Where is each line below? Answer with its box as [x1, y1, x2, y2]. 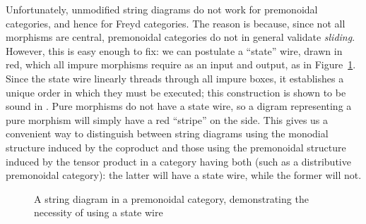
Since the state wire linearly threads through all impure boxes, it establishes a [6, 70, 344, 85]
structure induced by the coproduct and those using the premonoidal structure [6, 139, 346, 154]
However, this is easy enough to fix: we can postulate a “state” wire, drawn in [6, 43, 343, 58]
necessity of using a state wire [34, 205, 163, 220]
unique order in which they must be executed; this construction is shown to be [6, 85, 346, 99]
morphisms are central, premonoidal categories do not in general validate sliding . [6, 30, 355, 44]
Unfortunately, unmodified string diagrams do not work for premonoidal [6, 2, 318, 16]
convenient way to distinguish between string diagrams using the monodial [6, 126, 329, 141]
